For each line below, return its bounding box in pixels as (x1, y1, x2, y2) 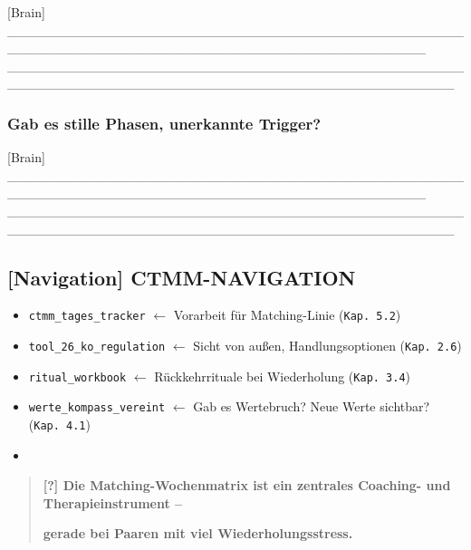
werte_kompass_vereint (28, 401, 166, 415)
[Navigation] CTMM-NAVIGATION (7, 263, 356, 291)
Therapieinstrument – (43, 493, 183, 512)
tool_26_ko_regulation (28, 341, 166, 354)
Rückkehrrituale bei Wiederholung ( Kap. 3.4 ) (154, 366, 411, 385)
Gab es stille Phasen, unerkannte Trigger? (7, 111, 322, 134)
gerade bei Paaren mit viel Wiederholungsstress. (43, 524, 353, 543)
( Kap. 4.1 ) (28, 414, 91, 433)
